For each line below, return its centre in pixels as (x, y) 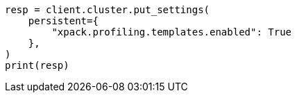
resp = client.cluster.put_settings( (108, 10)
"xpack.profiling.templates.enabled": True (172, 32)
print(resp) (37, 65)
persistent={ (63, 21)
